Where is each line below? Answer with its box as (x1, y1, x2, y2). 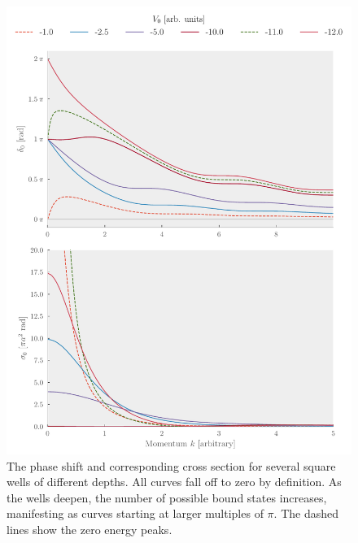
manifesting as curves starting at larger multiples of (7, 505, 264, 522)
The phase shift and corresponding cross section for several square (7, 457, 336, 474)
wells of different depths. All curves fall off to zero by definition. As (7, 473, 342, 490)
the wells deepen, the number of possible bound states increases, (7, 489, 327, 506)
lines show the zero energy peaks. (7, 520, 172, 537)
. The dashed (273, 505, 338, 522)
